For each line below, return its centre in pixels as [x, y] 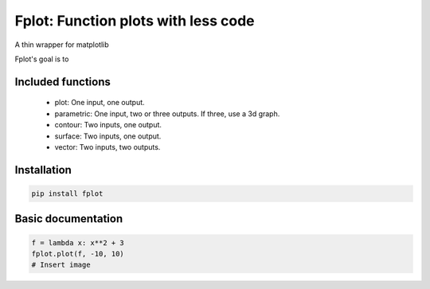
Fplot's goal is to [42, 59]
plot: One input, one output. [100, 103]
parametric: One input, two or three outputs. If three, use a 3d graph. [167, 113]
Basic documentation [69, 219]
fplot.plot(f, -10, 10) [78, 254]
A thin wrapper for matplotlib [62, 45]
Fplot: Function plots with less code [135, 21]
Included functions [63, 82]
